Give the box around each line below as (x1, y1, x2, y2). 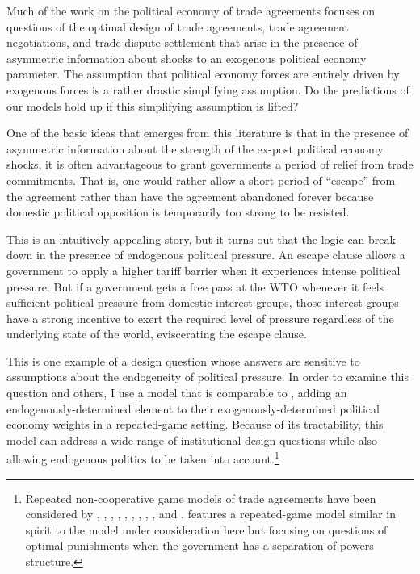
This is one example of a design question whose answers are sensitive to (6, 352, 360, 369)
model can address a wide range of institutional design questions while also (6, 431, 378, 448)
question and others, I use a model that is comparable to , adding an (6, 384, 347, 401)
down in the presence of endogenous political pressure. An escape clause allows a (6, 246, 405, 263)
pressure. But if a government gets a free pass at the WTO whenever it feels (6, 278, 384, 295)
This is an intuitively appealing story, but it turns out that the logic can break (6, 230, 396, 247)
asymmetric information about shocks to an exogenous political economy (6, 49, 367, 66)
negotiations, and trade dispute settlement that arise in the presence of (6, 34, 358, 51)
